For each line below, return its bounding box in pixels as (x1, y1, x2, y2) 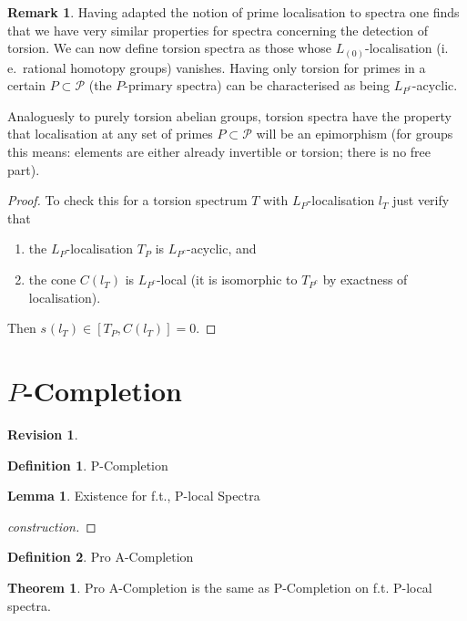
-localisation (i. (365, 38, 449, 57)
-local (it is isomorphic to (156, 270, 298, 289)
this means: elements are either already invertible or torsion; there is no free (7, 142, 431, 161)
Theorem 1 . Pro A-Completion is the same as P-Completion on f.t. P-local (7, 577, 432, 596)
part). (7, 160, 40, 179)
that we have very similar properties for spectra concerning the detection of (7, 20, 429, 39)
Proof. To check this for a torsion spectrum (7, 191, 248, 210)
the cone (28, 270, 76, 289)
